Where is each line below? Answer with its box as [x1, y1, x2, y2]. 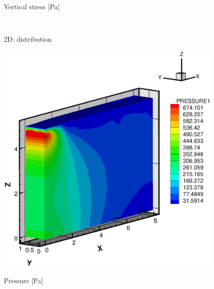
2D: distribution [4, 34, 52, 44]
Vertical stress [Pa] [4, 1, 60, 11]
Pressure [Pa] [4, 275, 43, 285]
